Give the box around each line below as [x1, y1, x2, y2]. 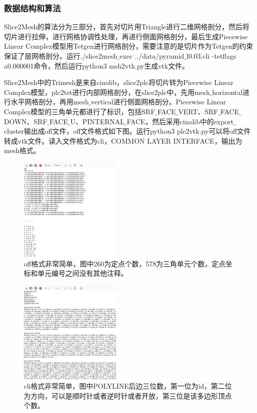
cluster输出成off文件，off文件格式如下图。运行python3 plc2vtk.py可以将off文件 [4, 126, 251, 136]
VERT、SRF [178, 106, 218, 116]
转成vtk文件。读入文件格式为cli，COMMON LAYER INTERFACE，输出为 [4, 135, 242, 146]
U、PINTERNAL [70, 116, 125, 126]
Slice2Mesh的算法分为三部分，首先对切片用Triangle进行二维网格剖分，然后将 [4, 21, 250, 32]
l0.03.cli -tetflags [186, 51, 236, 61]
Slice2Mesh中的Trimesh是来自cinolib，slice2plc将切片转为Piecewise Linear [4, 77, 234, 87]
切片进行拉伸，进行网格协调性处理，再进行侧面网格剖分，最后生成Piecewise [4, 31, 248, 41]
